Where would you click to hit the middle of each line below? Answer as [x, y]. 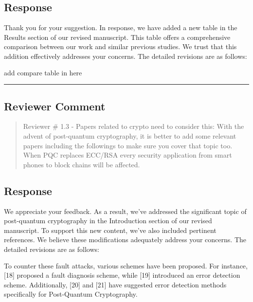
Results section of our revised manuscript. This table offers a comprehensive [117, 37]
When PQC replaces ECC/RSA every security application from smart [127, 155]
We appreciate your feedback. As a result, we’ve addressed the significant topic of [125, 211]
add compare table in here [43, 72]
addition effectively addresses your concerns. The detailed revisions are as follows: [126, 56]
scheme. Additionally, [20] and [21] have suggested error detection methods [115, 284]
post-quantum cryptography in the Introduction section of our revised [108, 221]
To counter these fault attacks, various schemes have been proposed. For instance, [126, 265]
